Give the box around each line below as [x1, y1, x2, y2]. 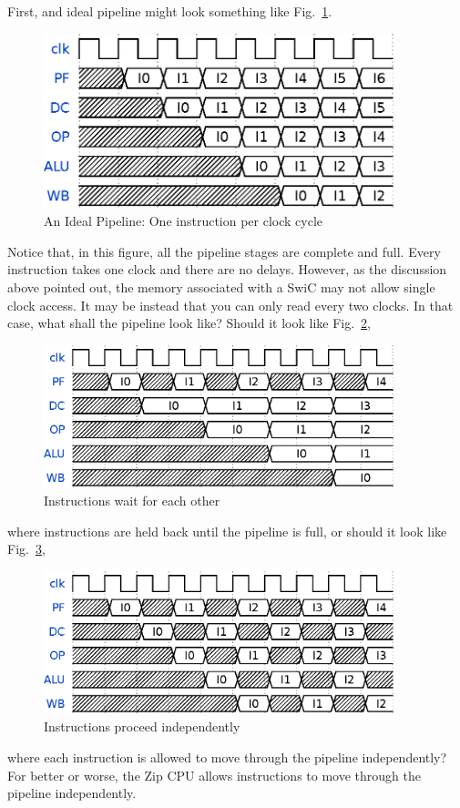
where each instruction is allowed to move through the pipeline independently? [7, 747, 447, 766]
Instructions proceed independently [44, 717, 240, 736]
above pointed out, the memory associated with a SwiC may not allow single [7, 277, 435, 296]
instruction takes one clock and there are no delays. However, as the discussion [7, 260, 447, 279]
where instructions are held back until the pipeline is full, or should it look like [7, 521, 447, 540]
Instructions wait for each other [44, 491, 220, 510]
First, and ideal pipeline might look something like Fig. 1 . [7, 2, 332, 20]
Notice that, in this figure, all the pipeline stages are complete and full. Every [7, 241, 441, 261]
